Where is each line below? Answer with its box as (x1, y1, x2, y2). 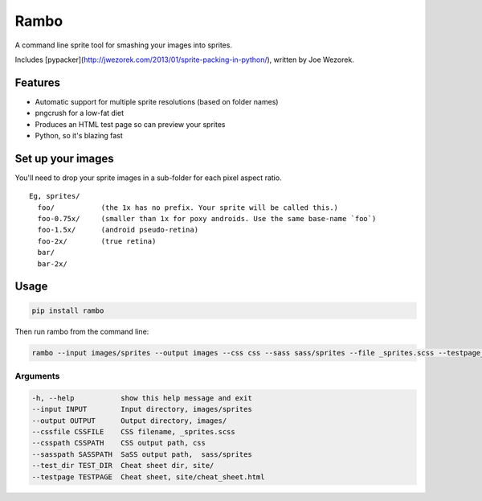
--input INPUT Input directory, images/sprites (31, 404, 252, 414)
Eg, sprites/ (29, 191, 80, 201)
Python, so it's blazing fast (35, 131, 124, 141)
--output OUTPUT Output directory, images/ (31, 416, 227, 425)
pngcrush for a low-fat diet (35, 109, 125, 118)
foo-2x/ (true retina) (37, 236, 157, 245)
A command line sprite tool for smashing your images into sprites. (14, 40, 233, 50)
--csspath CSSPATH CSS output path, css (31, 438, 206, 448)
